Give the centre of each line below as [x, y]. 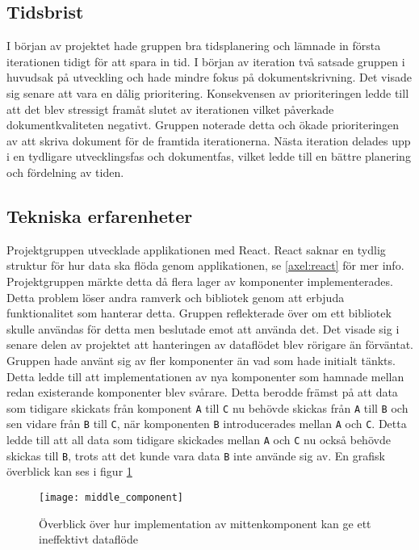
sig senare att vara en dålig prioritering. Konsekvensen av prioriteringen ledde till [208, 92]
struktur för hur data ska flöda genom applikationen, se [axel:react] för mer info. [205, 265]
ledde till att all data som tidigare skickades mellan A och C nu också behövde [199, 439]
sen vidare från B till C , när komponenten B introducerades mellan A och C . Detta [207, 424]
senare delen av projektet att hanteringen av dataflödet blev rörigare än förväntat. [210, 344]
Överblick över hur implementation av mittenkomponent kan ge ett [205, 523]
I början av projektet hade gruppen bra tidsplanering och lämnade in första [194, 46]
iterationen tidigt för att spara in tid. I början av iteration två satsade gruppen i [206, 61]
